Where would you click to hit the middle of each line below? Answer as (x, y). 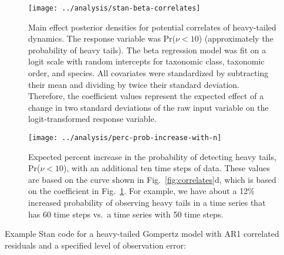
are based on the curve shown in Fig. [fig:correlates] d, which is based (152, 179)
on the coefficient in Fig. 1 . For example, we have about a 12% (141, 191)
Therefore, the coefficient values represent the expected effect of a (146, 96)
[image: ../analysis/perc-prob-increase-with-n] (125, 138)
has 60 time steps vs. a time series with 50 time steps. (126, 214)
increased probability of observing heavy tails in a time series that (147, 203)
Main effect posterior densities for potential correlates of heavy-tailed (152, 27)
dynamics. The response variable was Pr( (102, 38)
